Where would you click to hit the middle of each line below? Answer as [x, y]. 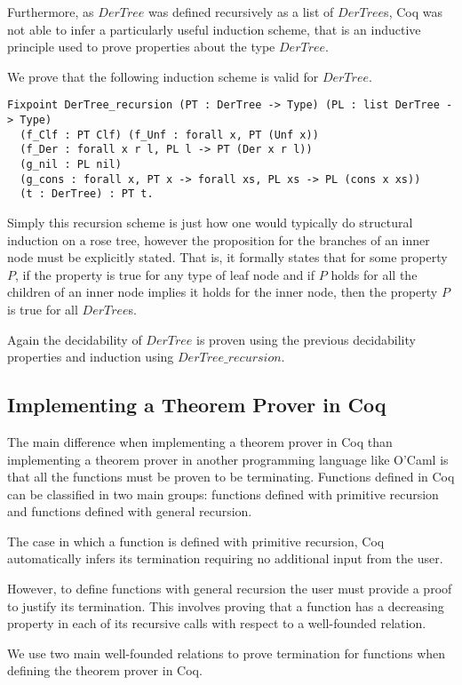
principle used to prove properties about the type [141, 47]
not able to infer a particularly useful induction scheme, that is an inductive [214, 29]
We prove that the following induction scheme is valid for [163, 76]
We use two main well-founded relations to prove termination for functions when [227, 653]
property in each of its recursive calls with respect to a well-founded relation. [217, 623]
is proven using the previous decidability [306, 339]
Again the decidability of [75, 339]
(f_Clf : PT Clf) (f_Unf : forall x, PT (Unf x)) [169, 135]
